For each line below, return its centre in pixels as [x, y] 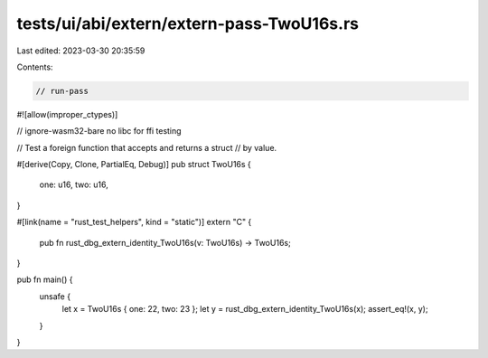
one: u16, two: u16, [74, 184]
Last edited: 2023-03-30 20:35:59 [81, 51]
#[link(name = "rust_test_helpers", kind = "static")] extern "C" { [134, 222]
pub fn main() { [45, 279]
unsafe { [55, 296]
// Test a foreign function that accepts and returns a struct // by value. [147, 147]
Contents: [35, 67]
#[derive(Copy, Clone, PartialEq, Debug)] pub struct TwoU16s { [134, 165]
